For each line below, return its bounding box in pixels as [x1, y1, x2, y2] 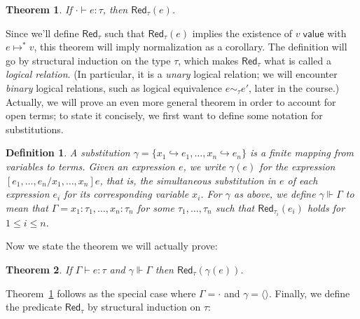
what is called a [264, 53, 331, 67]
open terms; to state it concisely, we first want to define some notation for [6, 108, 323, 123]
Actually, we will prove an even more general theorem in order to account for [6, 94, 336, 109]
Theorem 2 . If [6, 262, 72, 276]
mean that [6, 200, 48, 215]
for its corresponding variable [64, 186, 189, 201]
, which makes [178, 53, 239, 67]
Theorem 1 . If [6, 2, 72, 16]
